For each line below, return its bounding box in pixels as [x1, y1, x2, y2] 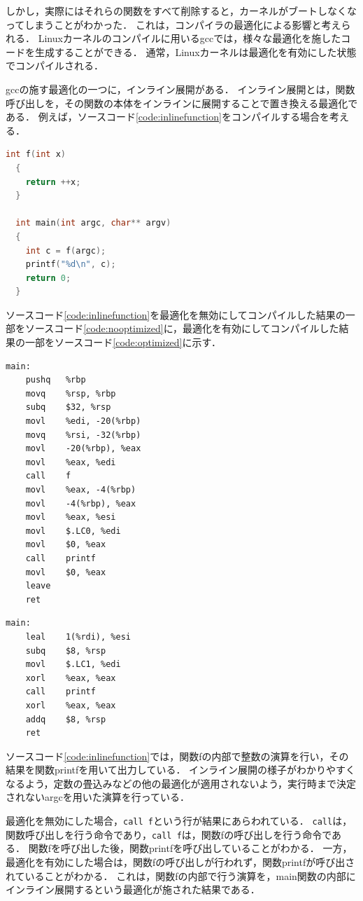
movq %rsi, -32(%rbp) [25, 429, 141, 440]
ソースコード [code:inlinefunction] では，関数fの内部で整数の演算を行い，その [6, 748, 349, 763]
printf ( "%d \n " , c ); [25, 259, 116, 270]
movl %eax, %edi [25, 457, 116, 467]
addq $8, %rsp [25, 714, 106, 724]
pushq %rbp [25, 375, 86, 385]
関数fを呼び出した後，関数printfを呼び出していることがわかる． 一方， [28, 841, 353, 855]
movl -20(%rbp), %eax [25, 443, 141, 454]
